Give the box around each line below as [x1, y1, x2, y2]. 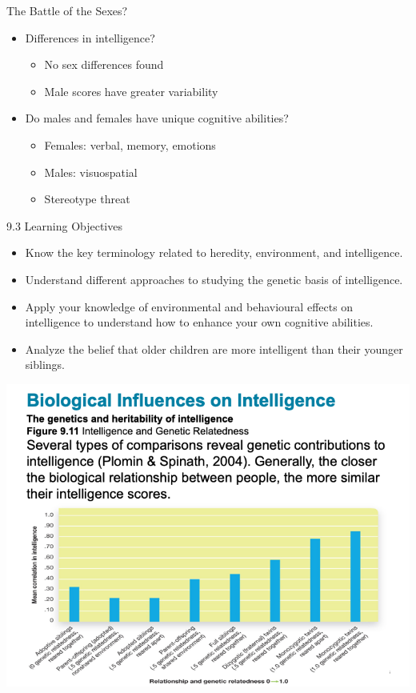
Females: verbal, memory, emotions [44, 136, 216, 153]
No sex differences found [44, 56, 164, 73]
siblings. [25, 356, 65, 373]
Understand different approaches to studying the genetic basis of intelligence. [25, 270, 403, 287]
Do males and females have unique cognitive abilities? [25, 110, 289, 126]
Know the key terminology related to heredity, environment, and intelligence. [25, 244, 403, 261]
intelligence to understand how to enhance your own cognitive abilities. [25, 314, 374, 330]
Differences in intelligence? [25, 29, 155, 46]
